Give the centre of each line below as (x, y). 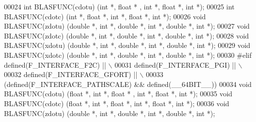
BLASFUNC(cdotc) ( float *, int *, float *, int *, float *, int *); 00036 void (117, 103)
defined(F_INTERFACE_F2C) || (55, 64)
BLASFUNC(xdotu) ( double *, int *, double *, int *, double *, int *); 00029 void (127, 45)
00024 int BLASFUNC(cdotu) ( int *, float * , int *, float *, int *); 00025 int (119, 6)
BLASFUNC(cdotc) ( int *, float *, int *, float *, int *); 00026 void (105, 16)
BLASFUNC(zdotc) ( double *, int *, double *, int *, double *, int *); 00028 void (127, 35)
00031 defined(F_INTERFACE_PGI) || (175, 64)
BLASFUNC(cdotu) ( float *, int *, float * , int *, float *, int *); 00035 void (118, 94)
